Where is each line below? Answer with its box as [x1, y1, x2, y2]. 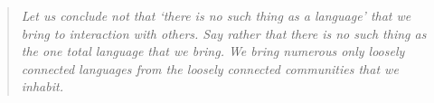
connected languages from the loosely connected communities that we [21, 59, 399, 78]
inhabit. [21, 77, 63, 96]
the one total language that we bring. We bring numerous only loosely [21, 42, 405, 61]
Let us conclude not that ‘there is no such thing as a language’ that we [21, 6, 411, 24]
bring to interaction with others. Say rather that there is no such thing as [21, 23, 427, 42]
